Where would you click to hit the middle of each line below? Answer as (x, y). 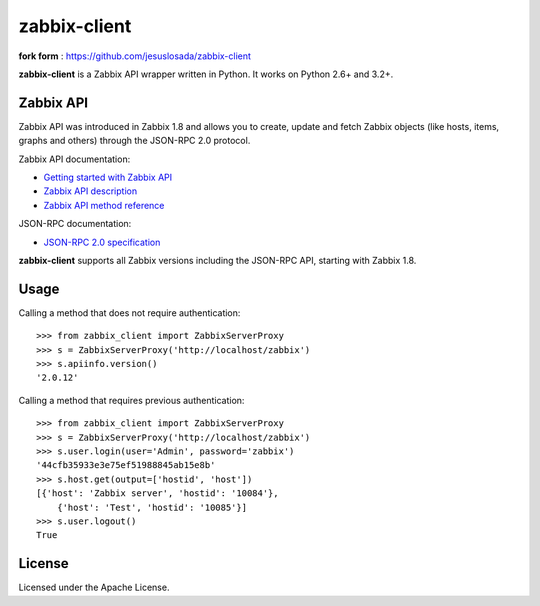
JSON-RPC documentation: (75, 224)
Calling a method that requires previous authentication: (131, 400)
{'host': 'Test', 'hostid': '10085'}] (152, 507)
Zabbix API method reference (104, 205)
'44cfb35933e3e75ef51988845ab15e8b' (126, 465)
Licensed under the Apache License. (94, 587)
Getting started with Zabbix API (108, 177)
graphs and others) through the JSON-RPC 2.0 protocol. (134, 141)
